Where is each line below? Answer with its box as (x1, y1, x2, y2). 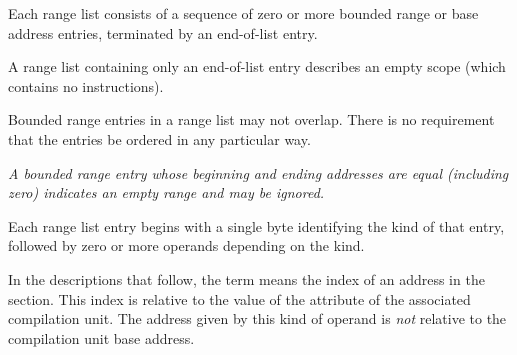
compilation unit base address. (8, 327, 195, 348)
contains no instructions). (8, 75, 164, 96)
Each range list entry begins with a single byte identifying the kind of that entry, (8, 215, 505, 236)
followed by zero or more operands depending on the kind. (8, 235, 365, 256)
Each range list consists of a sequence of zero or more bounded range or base (8, 3, 479, 23)
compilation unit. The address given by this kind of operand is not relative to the (8, 308, 507, 329)
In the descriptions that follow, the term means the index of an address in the (8, 268, 485, 289)
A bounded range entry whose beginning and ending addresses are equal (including (8, 162, 509, 183)
